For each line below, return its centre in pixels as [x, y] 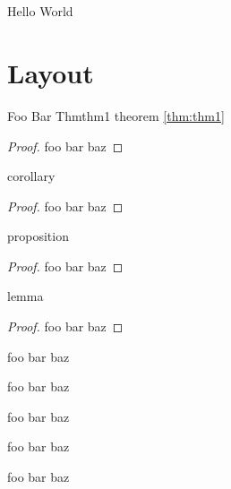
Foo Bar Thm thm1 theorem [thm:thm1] [116, 115]
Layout [51, 72]
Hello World [40, 11]
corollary [31, 176]
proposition [38, 236]
